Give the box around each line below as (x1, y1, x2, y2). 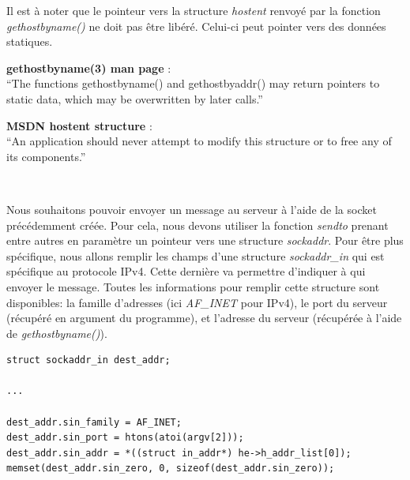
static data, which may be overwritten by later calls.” (6, 90, 263, 107)
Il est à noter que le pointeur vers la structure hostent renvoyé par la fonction (6, 2, 381, 18)
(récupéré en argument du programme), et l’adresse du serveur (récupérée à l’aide (6, 309, 402, 326)
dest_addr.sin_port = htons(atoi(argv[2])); (6, 432, 244, 444)
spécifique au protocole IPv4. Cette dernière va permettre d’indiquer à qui (6, 263, 366, 279)
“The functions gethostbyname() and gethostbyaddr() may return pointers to (6, 75, 380, 92)
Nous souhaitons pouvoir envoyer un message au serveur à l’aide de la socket (6, 201, 377, 217)
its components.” (6, 148, 86, 164)
